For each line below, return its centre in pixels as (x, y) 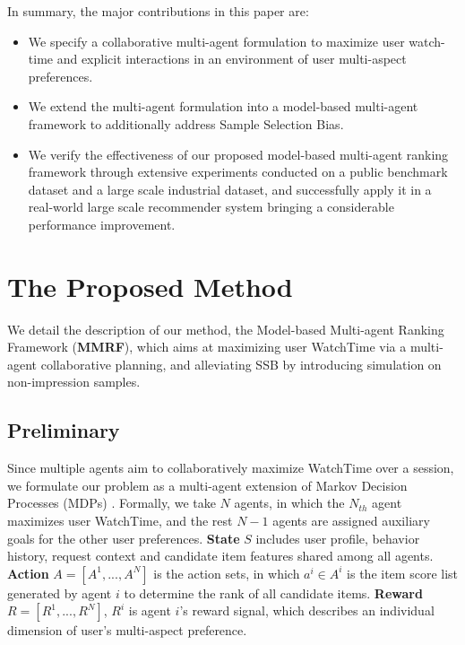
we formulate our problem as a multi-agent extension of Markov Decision (207, 485)
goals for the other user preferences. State (124, 538)
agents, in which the (289, 503)
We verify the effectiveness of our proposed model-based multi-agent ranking (238, 154)
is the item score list (402, 573)
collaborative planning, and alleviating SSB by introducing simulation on (241, 364)
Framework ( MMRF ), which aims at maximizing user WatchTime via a (207, 347)
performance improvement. (102, 224)
